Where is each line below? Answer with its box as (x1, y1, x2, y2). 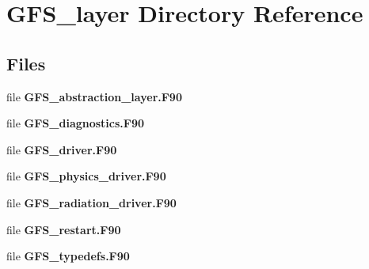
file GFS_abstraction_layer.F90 (6, 88, 182, 104)
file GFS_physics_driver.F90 (6, 168, 166, 184)
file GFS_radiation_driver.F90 (6, 194, 177, 210)
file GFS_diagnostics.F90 (6, 115, 145, 131)
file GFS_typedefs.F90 (6, 248, 130, 264)
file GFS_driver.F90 (6, 141, 117, 157)
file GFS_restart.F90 (6, 221, 121, 237)
